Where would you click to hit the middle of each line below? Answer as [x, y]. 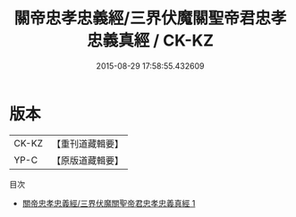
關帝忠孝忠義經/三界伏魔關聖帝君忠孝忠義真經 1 [109, 203]
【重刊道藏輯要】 [87, 144]
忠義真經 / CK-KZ [150, 41]
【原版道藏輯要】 [87, 160]
